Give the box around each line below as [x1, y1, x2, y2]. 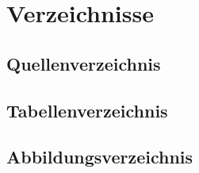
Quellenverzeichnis [6, 51, 161, 75]
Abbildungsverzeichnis [6, 144, 193, 169]
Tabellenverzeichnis [6, 98, 168, 122]
